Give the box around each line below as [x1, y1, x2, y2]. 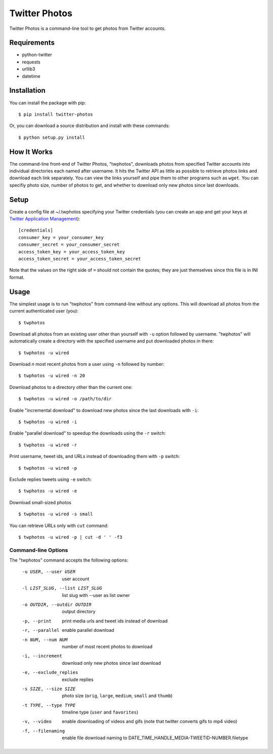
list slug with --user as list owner [62, 592, 130, 598]
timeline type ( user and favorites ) [62, 709, 139, 715]
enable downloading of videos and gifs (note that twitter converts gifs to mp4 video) [62, 719, 238, 725]
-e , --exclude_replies [22, 669, 78, 675]
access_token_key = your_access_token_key [18, 249, 125, 254]
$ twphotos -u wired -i [18, 419, 77, 425]
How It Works [9, 147, 53, 156]
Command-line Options [9, 546, 68, 553]
